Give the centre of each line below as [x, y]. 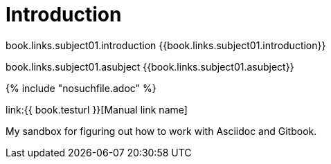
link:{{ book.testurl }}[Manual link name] [97, 109]
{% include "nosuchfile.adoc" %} [81, 88]
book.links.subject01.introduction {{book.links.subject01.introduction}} [166, 45]
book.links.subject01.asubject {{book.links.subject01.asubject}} [150, 66]
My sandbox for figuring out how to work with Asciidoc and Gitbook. [161, 131]
